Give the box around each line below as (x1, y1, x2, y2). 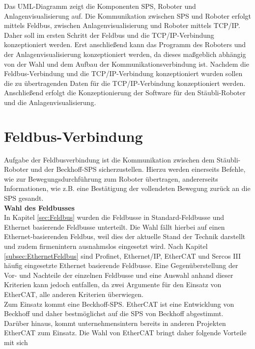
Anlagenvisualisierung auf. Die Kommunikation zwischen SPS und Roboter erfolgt (4, 10, 252, 21)
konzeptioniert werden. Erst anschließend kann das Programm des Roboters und (4, 39, 246, 50)
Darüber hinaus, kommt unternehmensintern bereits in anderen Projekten (4, 318, 226, 328)
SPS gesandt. (4, 193, 44, 203)
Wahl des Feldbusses (4, 202, 75, 213)
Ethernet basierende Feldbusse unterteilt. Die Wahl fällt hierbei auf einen (4, 221, 225, 232)
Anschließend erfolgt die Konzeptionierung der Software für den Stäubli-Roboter (4, 87, 246, 98)
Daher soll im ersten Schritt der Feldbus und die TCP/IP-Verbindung (4, 29, 214, 40)
